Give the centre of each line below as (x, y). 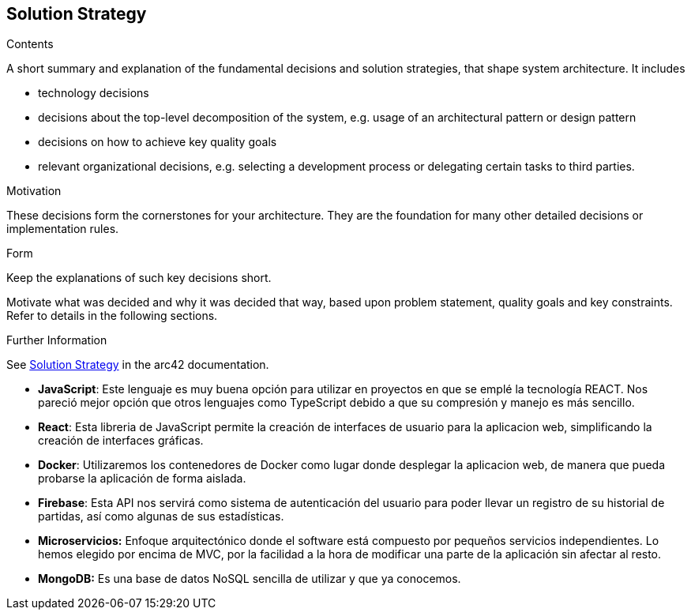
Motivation (34, 191)
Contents (30, 44)
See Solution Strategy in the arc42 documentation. (138, 365)
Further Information (57, 340)
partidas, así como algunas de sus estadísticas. (161, 516)
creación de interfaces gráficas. (121, 441)
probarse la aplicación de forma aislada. (142, 479)
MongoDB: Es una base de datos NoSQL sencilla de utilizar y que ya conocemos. (250, 579)
